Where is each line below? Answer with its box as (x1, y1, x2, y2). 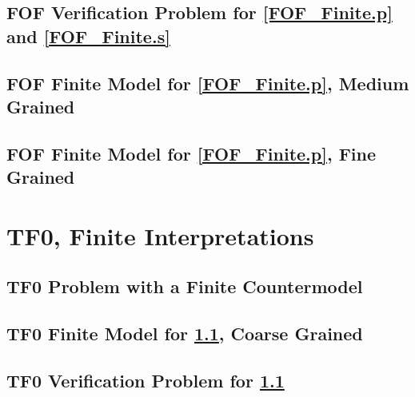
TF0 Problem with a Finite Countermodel (6, 274, 363, 299)
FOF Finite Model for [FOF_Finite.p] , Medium (6, 70, 409, 95)
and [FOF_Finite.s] (6, 23, 170, 48)
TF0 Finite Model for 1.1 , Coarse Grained (6, 321, 363, 346)
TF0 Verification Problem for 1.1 (6, 367, 285, 392)
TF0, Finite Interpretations (6, 219, 314, 252)
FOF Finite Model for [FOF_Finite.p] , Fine (6, 141, 377, 165)
